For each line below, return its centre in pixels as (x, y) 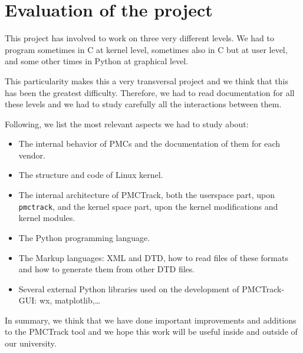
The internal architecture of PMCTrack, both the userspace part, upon (147, 195)
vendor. (32, 155)
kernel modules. (47, 218)
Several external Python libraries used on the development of (129, 288)
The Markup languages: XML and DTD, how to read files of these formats (153, 257)
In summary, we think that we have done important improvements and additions (151, 320)
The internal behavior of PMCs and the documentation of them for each (149, 143)
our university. (31, 343)
